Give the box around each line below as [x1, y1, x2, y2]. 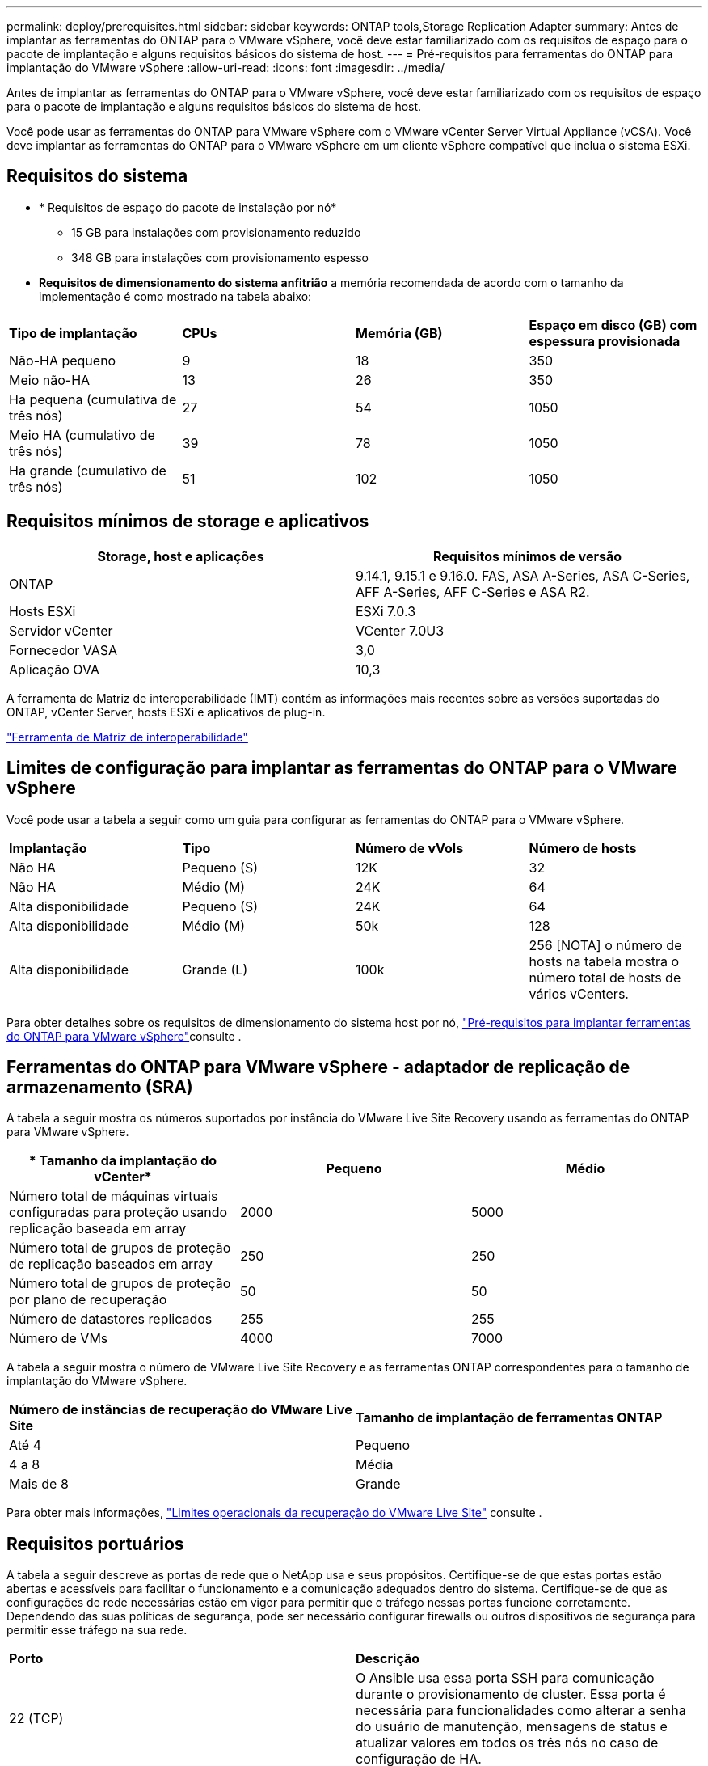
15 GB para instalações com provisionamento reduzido [71, 225, 361, 239]
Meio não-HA [9, 371, 91, 388]
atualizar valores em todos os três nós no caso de [356, 1734, 659, 1751]
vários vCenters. [529, 985, 629, 1002]
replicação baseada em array [9, 1220, 187, 1237]
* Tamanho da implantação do [28, 1152, 217, 1169]
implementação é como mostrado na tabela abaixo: [39, 289, 312, 303]
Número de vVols [356, 839, 464, 856]
